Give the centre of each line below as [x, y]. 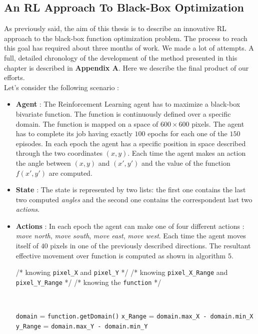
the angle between [43, 162]
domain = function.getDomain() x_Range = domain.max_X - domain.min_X [134, 316]
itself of [27, 246]
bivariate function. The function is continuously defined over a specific [123, 113]
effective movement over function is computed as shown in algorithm [121, 255]
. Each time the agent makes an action [187, 153]
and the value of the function [186, 162]
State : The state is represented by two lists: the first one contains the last [131, 190]
